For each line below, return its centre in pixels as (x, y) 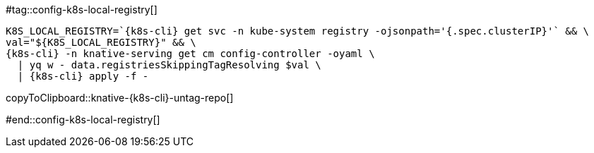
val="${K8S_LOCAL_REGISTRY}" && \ (101, 42)
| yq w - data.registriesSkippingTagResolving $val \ (169, 65)
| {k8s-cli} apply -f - (83, 76)
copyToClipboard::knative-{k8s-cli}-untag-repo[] (120, 98)
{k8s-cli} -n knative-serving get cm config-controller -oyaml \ (190, 54)
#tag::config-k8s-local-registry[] (82, 10)
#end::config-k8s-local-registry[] (83, 120)
